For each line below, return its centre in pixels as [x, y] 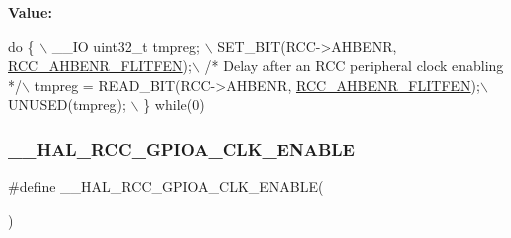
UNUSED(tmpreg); [67, 104]
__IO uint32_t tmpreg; [125, 45]
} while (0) [174, 104]
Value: [30, 12]
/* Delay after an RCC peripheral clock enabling [354, 65]
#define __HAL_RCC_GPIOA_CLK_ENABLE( [166, 186]
